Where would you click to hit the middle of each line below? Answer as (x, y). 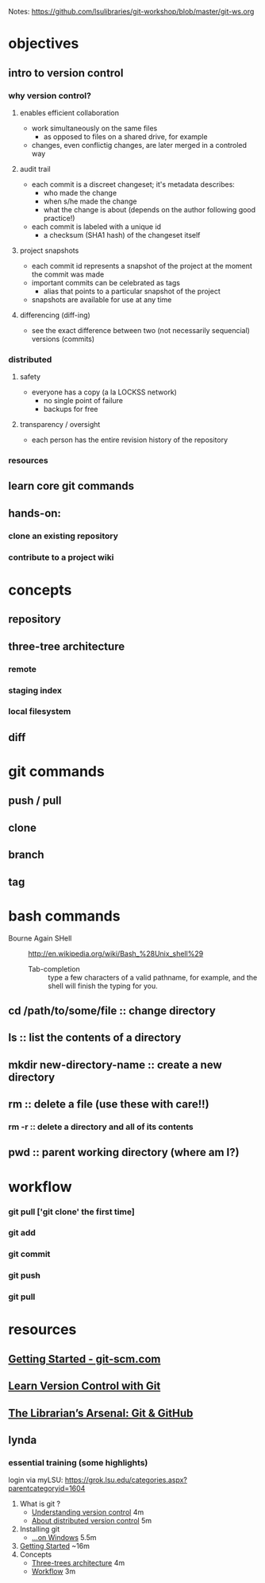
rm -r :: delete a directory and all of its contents (101, 1127)
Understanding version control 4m (88, 1512)
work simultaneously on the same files (94, 128)
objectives (44, 44)
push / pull (35, 801)
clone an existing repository (63, 536)
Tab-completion (54, 968)
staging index (35, 690)
